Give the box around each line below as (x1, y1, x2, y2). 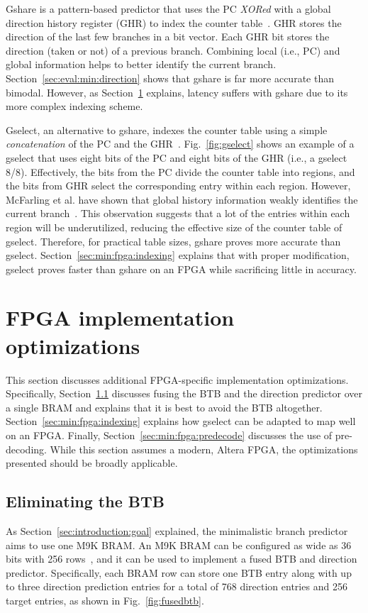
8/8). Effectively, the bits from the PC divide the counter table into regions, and (6, 164, 355, 179)
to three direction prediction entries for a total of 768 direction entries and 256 (6, 579, 347, 594)
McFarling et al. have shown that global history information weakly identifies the (6, 192, 358, 206)
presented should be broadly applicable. (6, 455, 178, 470)
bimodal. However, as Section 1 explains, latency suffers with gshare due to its (6, 84, 348, 99)
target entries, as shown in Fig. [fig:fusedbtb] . (6, 592, 204, 607)
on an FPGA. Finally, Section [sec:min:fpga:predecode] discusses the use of (6, 427, 333, 442)
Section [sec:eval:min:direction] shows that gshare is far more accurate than (6, 70, 334, 85)
